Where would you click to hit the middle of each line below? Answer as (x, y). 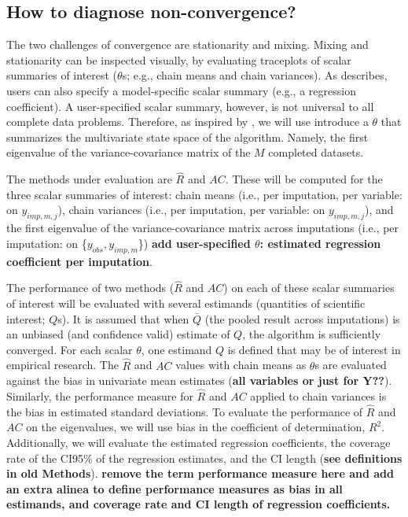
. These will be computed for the (304, 179)
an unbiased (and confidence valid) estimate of (118, 334)
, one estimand (176, 349)
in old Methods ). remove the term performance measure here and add (200, 473)
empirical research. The (62, 365)
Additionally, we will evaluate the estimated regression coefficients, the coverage (198, 442)
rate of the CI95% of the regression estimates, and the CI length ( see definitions (204, 458)
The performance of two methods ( (90, 288)
